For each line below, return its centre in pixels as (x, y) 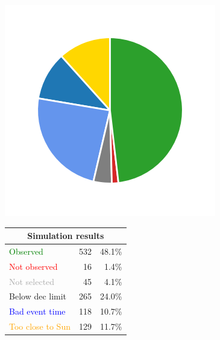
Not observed (33, 266)
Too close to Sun (40, 326)
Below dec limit (38, 296)
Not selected (32, 281)
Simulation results (66, 236)
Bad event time (37, 311)
